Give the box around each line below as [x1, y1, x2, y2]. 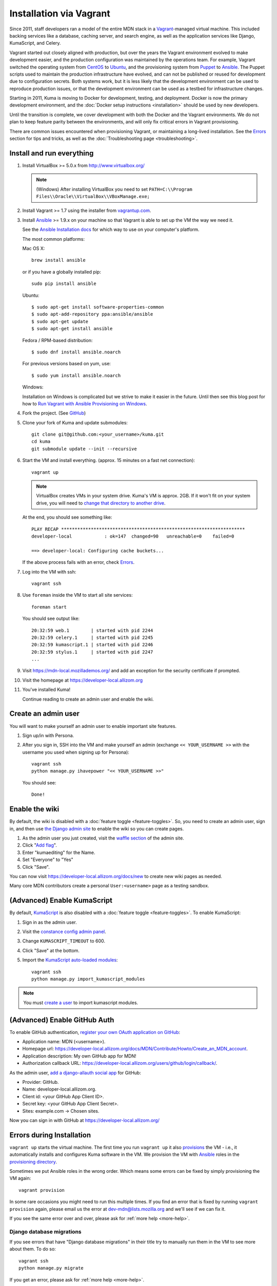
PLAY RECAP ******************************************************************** [31, 526, 245, 532]
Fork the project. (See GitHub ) [22, 410, 86, 416]
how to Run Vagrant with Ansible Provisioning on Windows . [22, 400, 147, 406]
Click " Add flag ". [22, 842, 57, 848]
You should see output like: [22, 615, 80, 622]
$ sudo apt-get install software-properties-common [31, 304, 164, 310]
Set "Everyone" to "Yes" [22, 856, 74, 863]
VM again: [9, 1175, 31, 1182]
